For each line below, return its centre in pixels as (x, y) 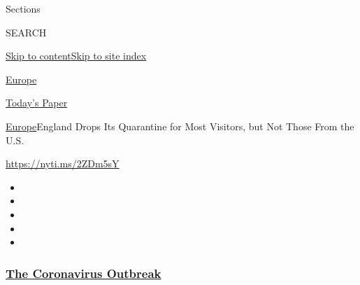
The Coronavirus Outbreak (84, 273)
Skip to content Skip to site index (76, 56)
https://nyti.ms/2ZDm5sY (63, 164)
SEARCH (26, 32)
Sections (23, 8)
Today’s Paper (37, 103)
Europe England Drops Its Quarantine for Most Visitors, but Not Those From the (180, 126)
